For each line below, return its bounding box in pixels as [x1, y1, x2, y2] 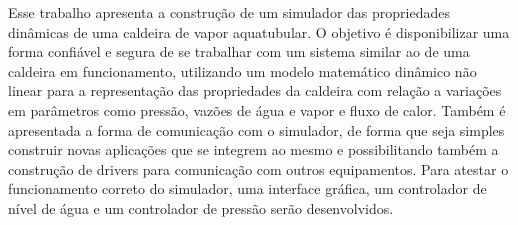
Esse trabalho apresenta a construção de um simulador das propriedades [8, 2, 450, 22]
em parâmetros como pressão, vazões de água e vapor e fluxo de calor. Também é [8, 99, 506, 120]
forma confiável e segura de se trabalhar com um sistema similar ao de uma [8, 41, 470, 62]
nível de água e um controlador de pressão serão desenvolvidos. [8, 197, 394, 218]
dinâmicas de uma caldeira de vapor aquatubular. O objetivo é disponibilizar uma [8, 21, 510, 42]
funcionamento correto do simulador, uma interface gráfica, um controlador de [8, 178, 487, 199]
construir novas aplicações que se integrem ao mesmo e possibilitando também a [8, 139, 499, 160]
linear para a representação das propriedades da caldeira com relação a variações [8, 80, 502, 101]
